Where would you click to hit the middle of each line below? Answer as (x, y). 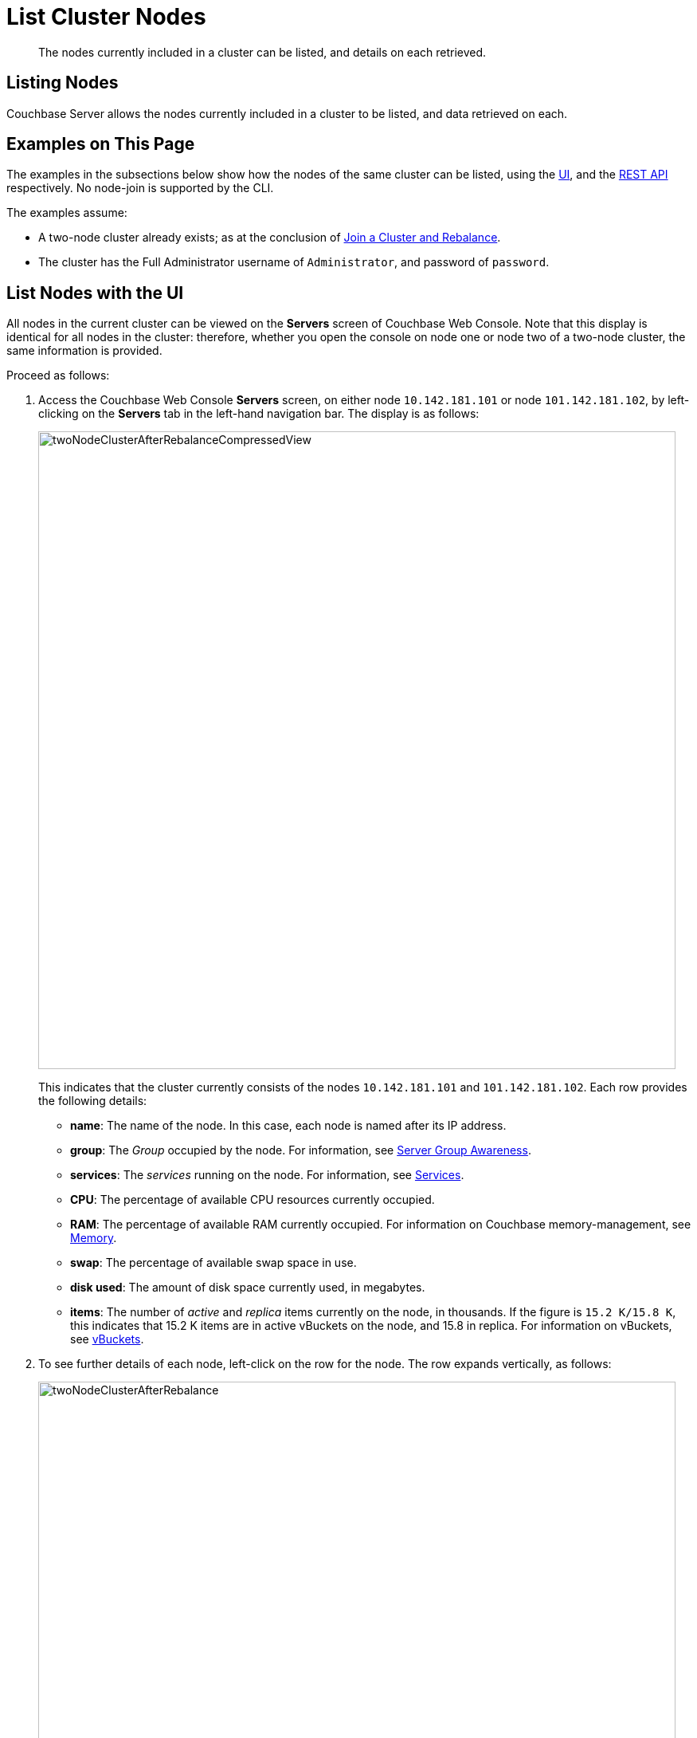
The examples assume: (67, 213)
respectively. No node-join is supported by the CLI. (140, 188)
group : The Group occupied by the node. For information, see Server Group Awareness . (301, 1150)
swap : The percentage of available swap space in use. (213, 1263)
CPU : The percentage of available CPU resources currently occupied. (253, 1200)
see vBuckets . (107, 1339)
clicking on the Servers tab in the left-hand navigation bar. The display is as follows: (259, 414)
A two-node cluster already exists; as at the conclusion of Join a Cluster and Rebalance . (270, 238)
